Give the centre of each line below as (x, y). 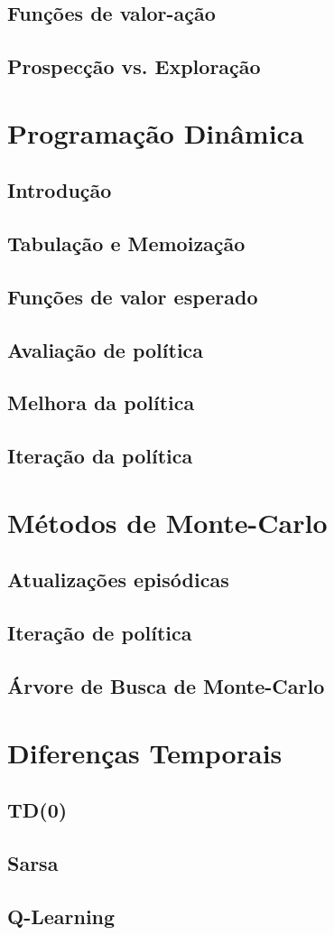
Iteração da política (100, 456)
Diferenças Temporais (145, 752)
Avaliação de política (106, 349)
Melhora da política (101, 402)
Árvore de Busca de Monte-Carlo (166, 685)
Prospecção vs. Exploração (134, 66)
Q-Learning (61, 916)
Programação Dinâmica (156, 132)
